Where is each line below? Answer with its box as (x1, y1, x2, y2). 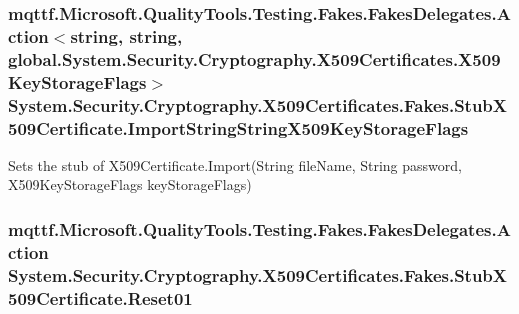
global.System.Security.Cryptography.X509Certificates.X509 (8, 46, 501, 71)
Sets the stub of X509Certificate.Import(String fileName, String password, (8, 154, 462, 175)
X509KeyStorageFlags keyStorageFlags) (8, 174, 252, 195)
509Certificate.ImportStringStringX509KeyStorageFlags (8, 115, 469, 140)
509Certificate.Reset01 (8, 285, 193, 310)
